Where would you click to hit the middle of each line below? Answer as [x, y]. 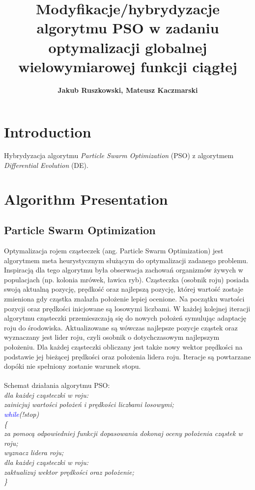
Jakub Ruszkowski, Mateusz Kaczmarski [128, 90]
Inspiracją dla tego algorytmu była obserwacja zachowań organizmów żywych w [124, 270]
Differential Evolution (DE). [46, 165]
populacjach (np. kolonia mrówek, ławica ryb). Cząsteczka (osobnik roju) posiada [127, 279]
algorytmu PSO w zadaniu [128, 28]
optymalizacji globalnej [128, 47]
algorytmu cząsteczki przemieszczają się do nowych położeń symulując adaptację [125, 318]
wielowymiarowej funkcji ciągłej [128, 66]
